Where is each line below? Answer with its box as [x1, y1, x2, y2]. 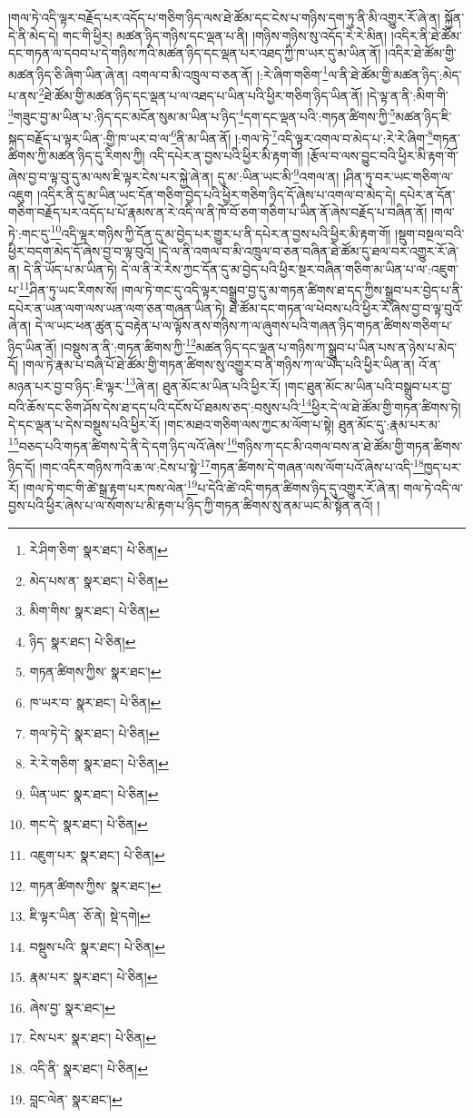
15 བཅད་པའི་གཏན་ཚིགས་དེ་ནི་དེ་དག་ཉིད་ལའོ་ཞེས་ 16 [8, 433, 238, 455]
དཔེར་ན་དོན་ [399, 184, 456, 203]
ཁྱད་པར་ [423, 457, 462, 476]
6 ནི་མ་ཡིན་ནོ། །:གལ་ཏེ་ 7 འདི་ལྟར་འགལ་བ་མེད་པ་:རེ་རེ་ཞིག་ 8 [171, 125, 433, 147]
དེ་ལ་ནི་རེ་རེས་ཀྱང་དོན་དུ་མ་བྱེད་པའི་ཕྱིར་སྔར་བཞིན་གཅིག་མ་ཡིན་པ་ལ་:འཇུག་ [121, 259, 459, 278]
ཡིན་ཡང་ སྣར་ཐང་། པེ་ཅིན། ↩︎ [29, 784, 159, 803]
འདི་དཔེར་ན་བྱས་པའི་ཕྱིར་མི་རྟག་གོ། [149, 145, 303, 164]
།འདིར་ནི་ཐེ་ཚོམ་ [390, 25, 462, 45]
